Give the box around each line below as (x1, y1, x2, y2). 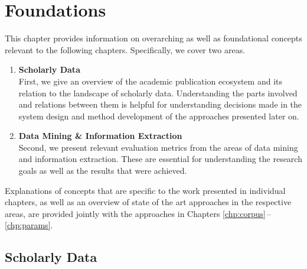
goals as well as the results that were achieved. (18, 164, 187, 177)
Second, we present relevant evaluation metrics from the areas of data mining (18, 141, 298, 153)
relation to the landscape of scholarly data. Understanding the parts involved (18, 86, 298, 99)
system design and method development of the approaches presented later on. (18, 109, 299, 122)
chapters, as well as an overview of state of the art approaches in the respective (5, 196, 292, 208)
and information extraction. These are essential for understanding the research (18, 153, 302, 165)
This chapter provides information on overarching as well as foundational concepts (5, 32, 302, 44)
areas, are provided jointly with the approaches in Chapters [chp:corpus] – (5, 207, 272, 219)
